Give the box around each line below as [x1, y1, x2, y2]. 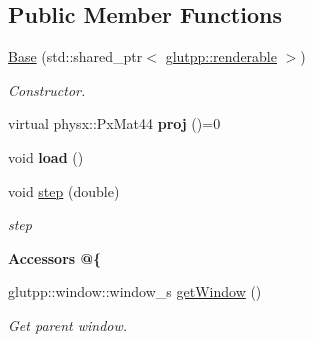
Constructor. [8, 79, 86, 100]
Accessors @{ [8, 247, 102, 268]
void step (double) [8, 180, 120, 201]
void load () [8, 146, 84, 167]
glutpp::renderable [165, 46, 277, 67]
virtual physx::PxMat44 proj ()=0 [8, 113, 221, 134]
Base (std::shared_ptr [8, 46, 143, 67]
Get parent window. [8, 314, 128, 335]
